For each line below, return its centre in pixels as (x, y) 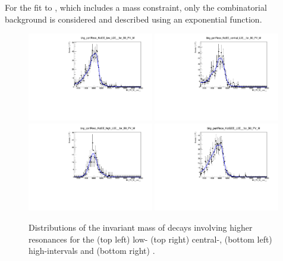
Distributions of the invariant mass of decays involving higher (141, 227)
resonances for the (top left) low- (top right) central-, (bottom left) (150, 239)
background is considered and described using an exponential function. (133, 19)
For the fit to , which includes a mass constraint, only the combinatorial (136, 7)
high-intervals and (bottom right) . (92, 251)
